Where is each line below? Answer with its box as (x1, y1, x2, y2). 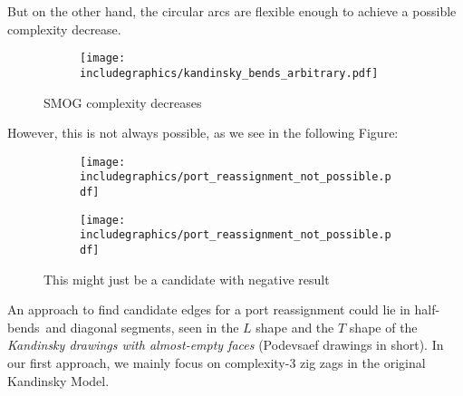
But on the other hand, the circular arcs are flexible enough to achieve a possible (7, 2, 457, 20)
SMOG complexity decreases (43, 92, 202, 111)
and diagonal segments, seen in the (45, 317, 239, 336)
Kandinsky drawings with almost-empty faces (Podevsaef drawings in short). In (7, 335, 444, 354)
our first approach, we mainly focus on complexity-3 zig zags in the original (7, 353, 426, 372)
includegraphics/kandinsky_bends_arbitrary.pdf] (80, 66, 379, 80)
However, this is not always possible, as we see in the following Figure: (7, 123, 399, 142)
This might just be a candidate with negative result (43, 269, 330, 288)
